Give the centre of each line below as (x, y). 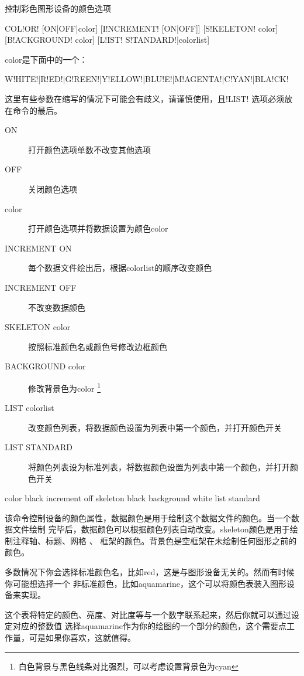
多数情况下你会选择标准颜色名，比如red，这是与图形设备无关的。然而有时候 (150, 572)
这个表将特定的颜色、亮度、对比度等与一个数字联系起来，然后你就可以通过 (148, 614)
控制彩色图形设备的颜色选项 (58, 8)
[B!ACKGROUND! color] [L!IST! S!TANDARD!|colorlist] (107, 40)
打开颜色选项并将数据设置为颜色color (98, 228)
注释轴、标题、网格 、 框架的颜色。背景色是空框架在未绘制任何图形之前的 (155, 540)
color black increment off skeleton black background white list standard (132, 498)
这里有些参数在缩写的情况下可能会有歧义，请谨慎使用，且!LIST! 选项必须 (145, 98)
